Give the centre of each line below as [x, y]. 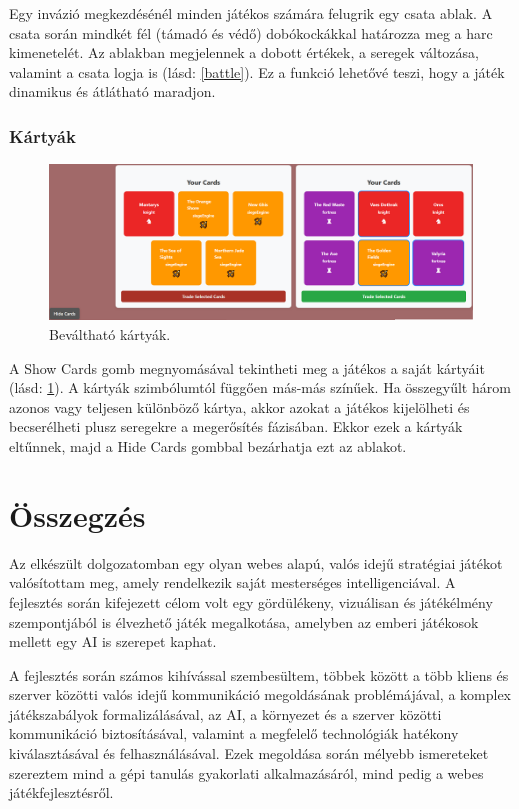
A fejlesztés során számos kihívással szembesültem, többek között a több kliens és [259, 674]
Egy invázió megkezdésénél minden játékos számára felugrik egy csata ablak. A [251, 13]
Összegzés [77, 514]
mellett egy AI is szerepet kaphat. [113, 641]
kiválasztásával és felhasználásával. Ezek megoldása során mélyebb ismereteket [249, 753]
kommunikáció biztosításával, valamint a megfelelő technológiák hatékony [234, 733]
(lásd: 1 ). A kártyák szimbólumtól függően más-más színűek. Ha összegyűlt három [260, 387]
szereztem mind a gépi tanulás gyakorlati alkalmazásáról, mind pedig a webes [246, 772]
